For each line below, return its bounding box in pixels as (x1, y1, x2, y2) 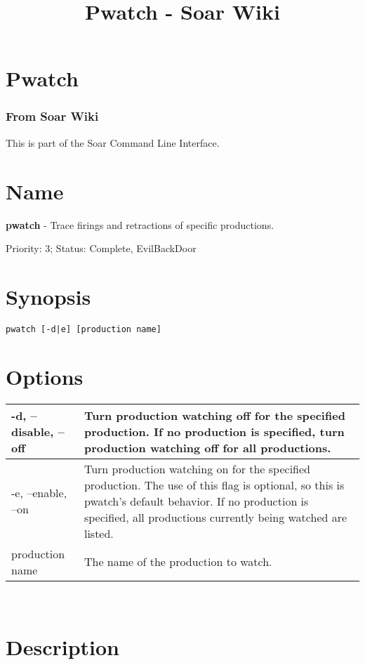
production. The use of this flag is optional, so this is (84, 476, 345, 493)
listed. (84, 525, 114, 541)
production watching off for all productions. (84, 439, 331, 456)
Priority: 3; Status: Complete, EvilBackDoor (6, 241, 197, 256)
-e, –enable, (11, 485, 67, 501)
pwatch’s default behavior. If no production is (84, 492, 309, 509)
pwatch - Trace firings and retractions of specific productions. (6, 217, 274, 232)
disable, (11, 423, 54, 440)
